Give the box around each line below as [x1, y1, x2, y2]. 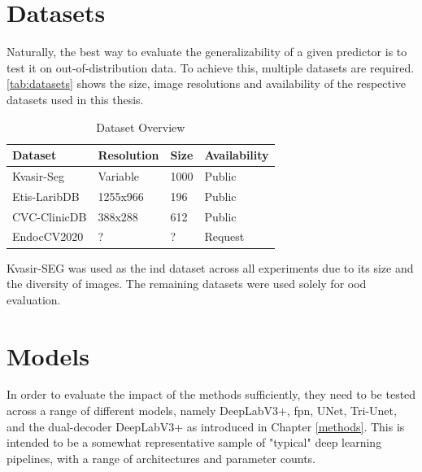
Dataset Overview [96, 118, 185, 135]
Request [204, 228, 245, 245]
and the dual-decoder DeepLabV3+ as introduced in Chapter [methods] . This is [7, 417, 405, 435]
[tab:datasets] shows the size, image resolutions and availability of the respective [7, 75, 407, 92]
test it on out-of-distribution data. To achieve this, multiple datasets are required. [7, 59, 415, 76]
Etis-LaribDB [12, 187, 80, 204]
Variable [98, 167, 140, 184]
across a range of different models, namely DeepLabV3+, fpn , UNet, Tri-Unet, [7, 402, 397, 419]
